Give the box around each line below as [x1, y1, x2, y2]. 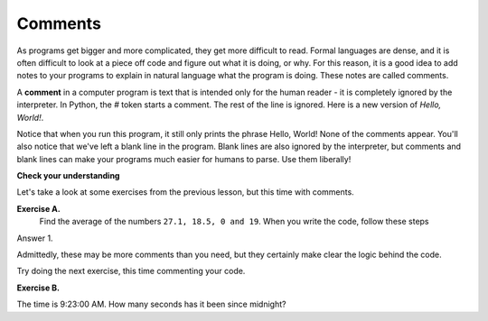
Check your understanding [16, 170, 120, 181]
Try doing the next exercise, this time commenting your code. [16, 266, 246, 277]
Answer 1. [16, 233, 53, 243]
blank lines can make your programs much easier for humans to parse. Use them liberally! [16, 153, 352, 164]
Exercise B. [16, 282, 61, 293]
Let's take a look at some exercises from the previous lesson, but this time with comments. [16, 187, 354, 197]
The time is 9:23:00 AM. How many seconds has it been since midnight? [16, 298, 286, 310]
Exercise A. [16, 203, 61, 214]
